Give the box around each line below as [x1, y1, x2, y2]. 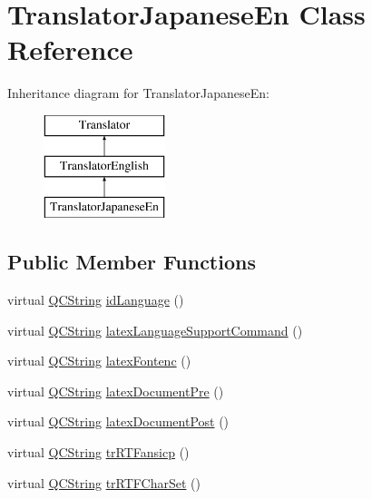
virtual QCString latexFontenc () [7, 351, 191, 370]
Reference [7, 31, 133, 68]
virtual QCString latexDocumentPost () [7, 412, 230, 431]
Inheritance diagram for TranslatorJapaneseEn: [7, 83, 269, 103]
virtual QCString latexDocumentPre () [7, 381, 224, 400]
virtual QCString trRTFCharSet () [7, 473, 201, 492]
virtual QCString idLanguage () [7, 290, 184, 309]
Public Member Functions [7, 248, 256, 276]
